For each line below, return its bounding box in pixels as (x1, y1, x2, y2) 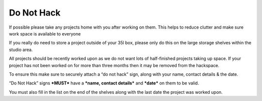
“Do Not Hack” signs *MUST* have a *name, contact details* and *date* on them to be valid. (9, 80, 199, 86)
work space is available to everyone (9, 31, 81, 36)
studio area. (9, 47, 33, 52)
